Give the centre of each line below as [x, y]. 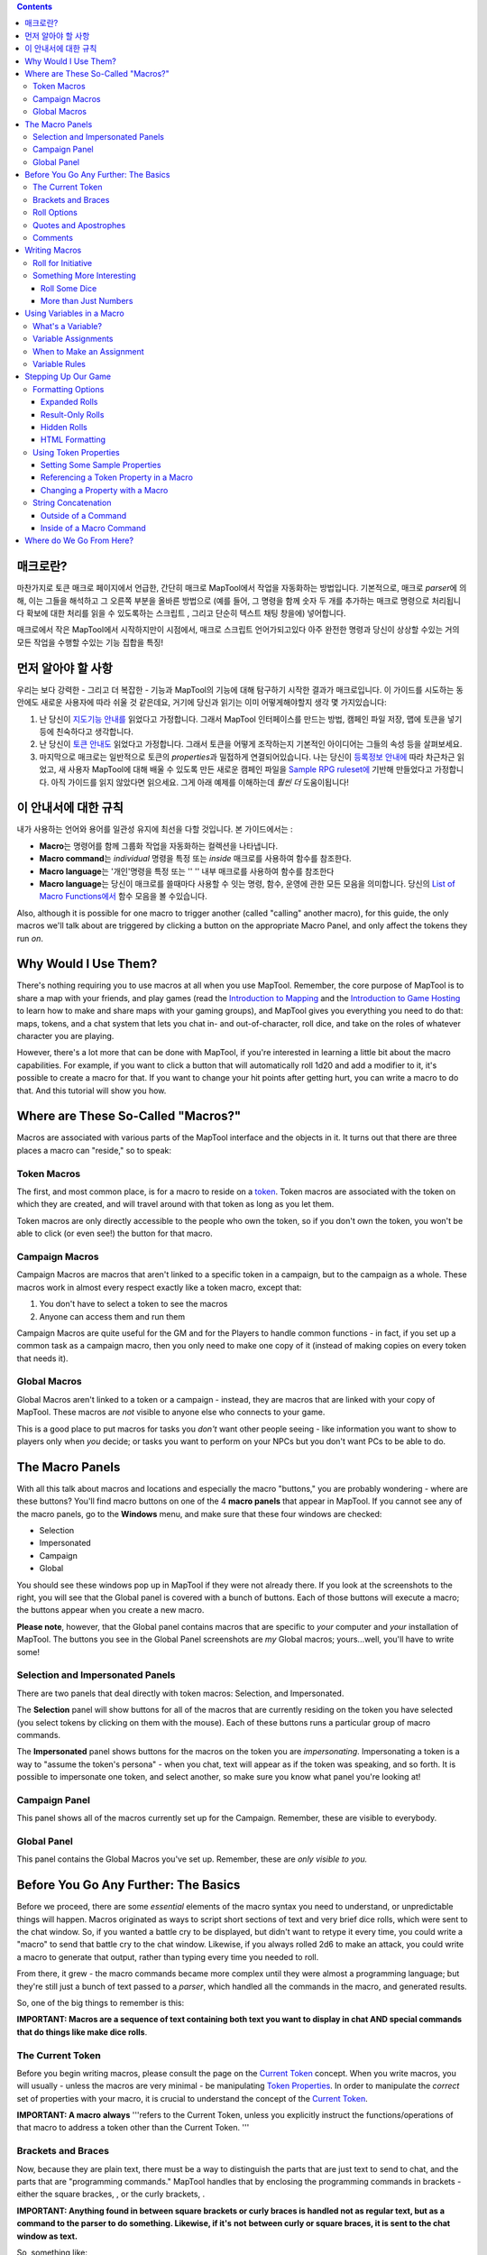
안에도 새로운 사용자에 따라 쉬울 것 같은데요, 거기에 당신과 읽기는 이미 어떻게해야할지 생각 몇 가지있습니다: [202, 703]
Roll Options [55, 213]
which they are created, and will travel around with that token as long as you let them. [175, 1204]
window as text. [47, 2236]
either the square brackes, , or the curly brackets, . [111, 2194]
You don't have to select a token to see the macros [133, 1304]
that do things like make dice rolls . [82, 2032]
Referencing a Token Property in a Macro [117, 477]
